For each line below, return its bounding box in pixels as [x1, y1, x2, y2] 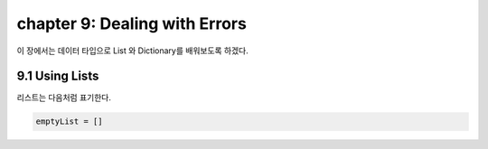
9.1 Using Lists [16, 69, 99, 84]
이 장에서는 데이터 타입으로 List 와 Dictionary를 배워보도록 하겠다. [16, 45, 249, 56]
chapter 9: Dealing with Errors [16, 14, 248, 33]
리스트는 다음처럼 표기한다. [16, 92, 112, 103]
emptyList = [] [35, 116, 103, 126]
